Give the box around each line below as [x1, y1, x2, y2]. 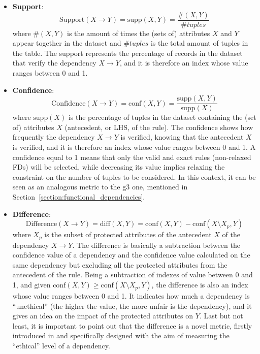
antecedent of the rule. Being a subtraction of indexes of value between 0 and [12, 269, 253, 280]
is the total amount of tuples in [150, 38, 248, 48]
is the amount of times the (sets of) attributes [67, 27, 210, 38]
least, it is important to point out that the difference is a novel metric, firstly [12, 320, 252, 331]
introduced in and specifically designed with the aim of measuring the [12, 330, 230, 341]
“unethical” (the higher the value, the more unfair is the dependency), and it [12, 300, 252, 311]
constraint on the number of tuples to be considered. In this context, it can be [12, 171, 256, 182]
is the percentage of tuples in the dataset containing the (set [68, 112, 256, 122]
